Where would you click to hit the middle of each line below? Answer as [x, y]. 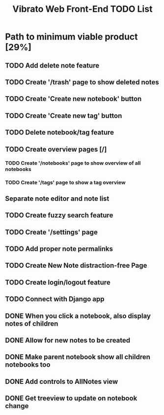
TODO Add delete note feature [52, 65]
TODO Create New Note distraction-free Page [76, 265]
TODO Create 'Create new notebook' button [73, 99]
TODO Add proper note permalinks [59, 249]
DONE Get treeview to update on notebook [71, 398]
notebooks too [28, 365]
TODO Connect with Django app [55, 299]
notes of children [32, 324]
